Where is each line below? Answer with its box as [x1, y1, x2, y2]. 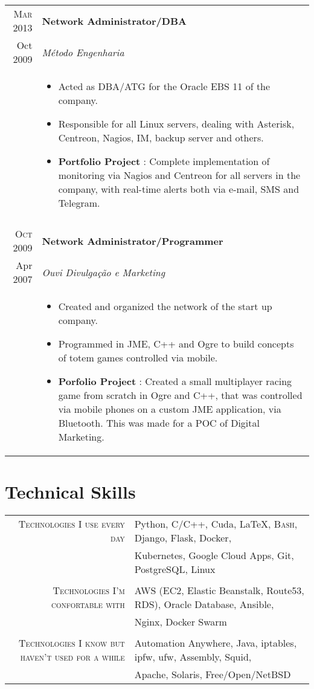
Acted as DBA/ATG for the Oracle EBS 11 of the [58, 79, 271, 93]
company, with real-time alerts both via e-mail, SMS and [58, 182, 300, 196]
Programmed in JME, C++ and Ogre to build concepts [58, 337, 294, 351]
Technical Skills [5, 479, 136, 504]
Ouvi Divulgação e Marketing [42, 265, 165, 279]
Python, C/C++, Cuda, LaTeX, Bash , [134, 517, 298, 531]
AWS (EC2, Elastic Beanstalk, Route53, [134, 583, 304, 598]
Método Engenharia [42, 45, 124, 59]
